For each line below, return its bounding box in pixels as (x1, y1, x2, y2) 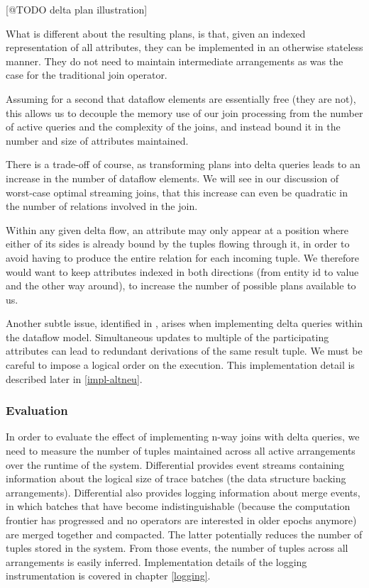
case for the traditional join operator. (6, 67, 167, 82)
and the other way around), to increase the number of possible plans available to (6, 278, 356, 293)
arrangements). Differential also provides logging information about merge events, (6, 484, 360, 499)
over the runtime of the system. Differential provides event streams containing (6, 457, 345, 472)
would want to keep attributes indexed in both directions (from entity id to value (6, 264, 359, 279)
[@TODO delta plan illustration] (6, 2, 148, 16)
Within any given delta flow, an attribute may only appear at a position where (6, 222, 348, 237)
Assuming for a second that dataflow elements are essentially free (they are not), (6, 91, 356, 106)
